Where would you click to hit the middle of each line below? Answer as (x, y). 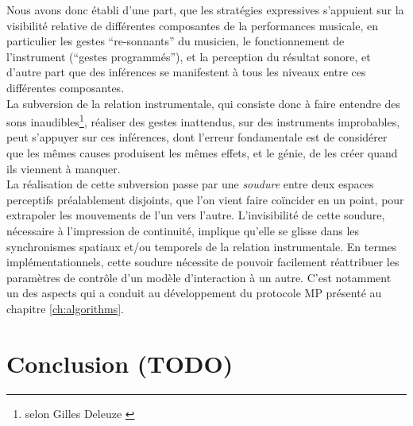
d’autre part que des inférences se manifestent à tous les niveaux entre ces (186, 72)
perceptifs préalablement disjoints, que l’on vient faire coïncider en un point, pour (205, 199)
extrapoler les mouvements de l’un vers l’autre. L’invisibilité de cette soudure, (196, 215)
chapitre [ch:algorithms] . (65, 308)
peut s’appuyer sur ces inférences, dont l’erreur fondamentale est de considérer (197, 137)
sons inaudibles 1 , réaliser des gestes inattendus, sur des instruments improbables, (203, 120)
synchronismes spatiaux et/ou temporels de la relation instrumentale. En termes (202, 246)
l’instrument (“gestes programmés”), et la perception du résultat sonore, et (189, 56)
